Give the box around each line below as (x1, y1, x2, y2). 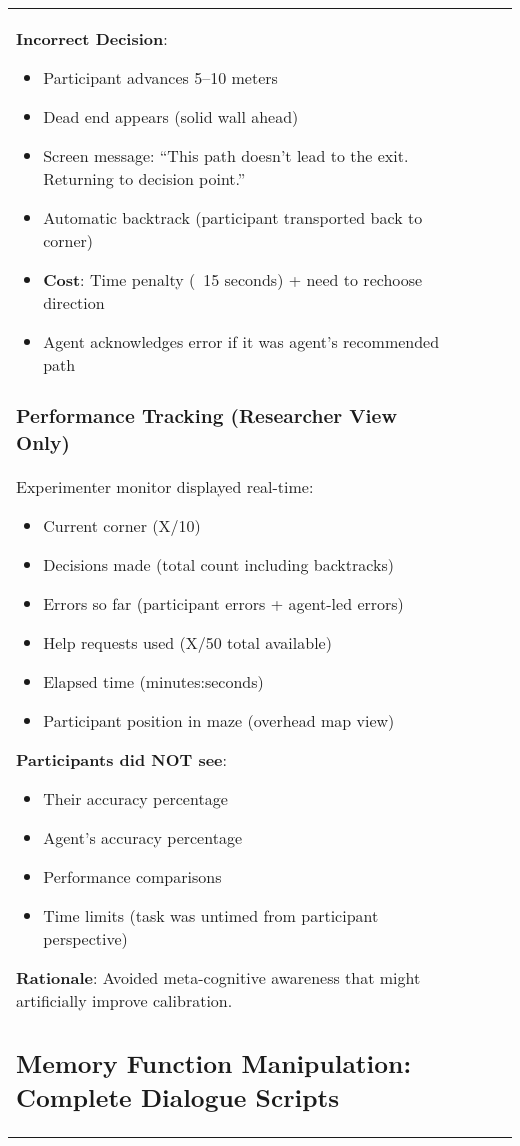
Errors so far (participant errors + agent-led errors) (43, 591, 404, 615)
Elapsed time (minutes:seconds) (43, 669, 264, 693)
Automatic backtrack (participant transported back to (43, 206, 423, 229)
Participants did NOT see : (16, 747, 227, 771)
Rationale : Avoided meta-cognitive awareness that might (16, 965, 421, 989)
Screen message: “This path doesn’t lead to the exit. (43, 144, 409, 167)
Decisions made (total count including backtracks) (43, 552, 394, 576)
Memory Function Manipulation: (16, 1045, 412, 1080)
